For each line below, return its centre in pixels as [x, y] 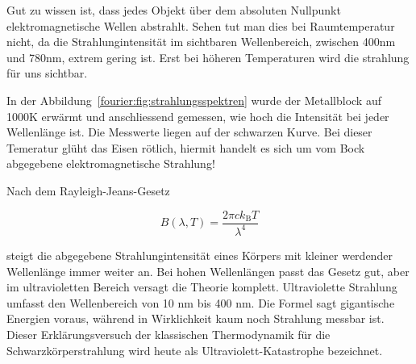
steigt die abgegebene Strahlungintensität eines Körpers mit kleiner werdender [200, 255]
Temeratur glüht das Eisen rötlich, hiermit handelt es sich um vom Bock [186, 147]
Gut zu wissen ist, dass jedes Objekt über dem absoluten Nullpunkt [174, 10]
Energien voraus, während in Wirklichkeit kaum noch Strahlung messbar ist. [196, 318]
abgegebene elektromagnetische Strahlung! [111, 163]
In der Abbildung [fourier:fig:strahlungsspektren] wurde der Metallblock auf [194, 100]
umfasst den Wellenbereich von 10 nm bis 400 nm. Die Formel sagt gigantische [201, 302]
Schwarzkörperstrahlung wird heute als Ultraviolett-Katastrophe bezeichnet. [195, 350]
